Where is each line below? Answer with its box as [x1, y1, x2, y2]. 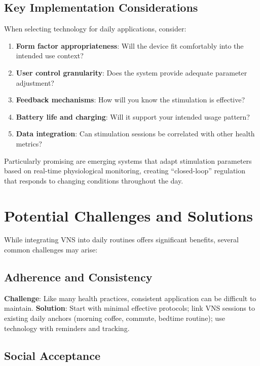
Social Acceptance [4, 347, 100, 363]
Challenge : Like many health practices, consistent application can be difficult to [4, 292, 256, 303]
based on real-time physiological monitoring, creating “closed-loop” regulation [4, 165, 246, 176]
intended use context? [16, 50, 84, 61]
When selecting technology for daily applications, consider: [4, 23, 187, 34]
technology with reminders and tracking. [4, 322, 130, 333]
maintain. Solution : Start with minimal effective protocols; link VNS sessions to [4, 303, 255, 313]
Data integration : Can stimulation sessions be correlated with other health [16, 128, 255, 139]
